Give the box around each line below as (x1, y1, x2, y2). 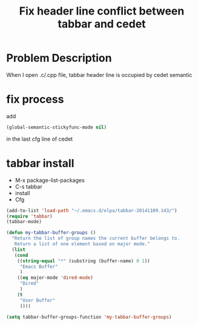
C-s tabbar (15, 183, 42, 190)
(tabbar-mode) (6, 219, 42, 225)
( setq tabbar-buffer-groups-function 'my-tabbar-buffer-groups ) (6, 314, 172, 320)
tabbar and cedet (57, 17, 147, 31)
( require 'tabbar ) (6, 213, 53, 219)
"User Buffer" (19, 297, 56, 304)
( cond (14, 252, 28, 258)
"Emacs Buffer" (19, 264, 59, 270)
